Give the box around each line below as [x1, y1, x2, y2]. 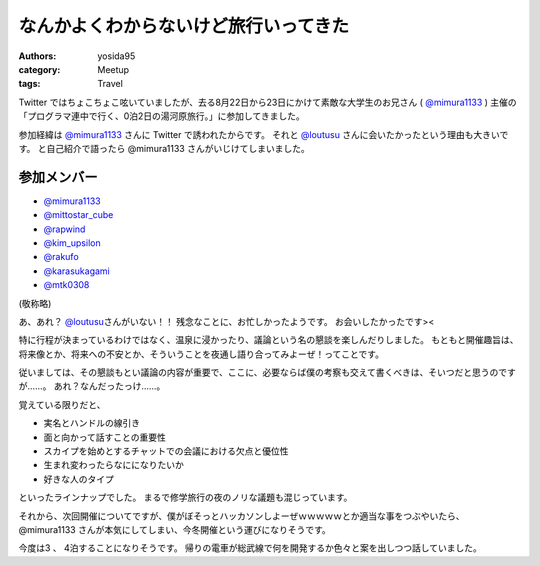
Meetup [97, 63, 130, 75]
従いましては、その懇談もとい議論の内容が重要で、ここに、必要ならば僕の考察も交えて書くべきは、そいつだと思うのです [18, 366, 517, 379]
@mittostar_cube [43, 209, 114, 221]
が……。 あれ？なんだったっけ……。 [18, 380, 166, 392]
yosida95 [97, 50, 136, 62]
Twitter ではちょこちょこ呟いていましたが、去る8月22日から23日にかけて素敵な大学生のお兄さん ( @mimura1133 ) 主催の [18, 96, 517, 108]
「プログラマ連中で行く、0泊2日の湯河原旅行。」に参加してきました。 [18, 110, 305, 122]
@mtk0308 [43, 279, 90, 291]
